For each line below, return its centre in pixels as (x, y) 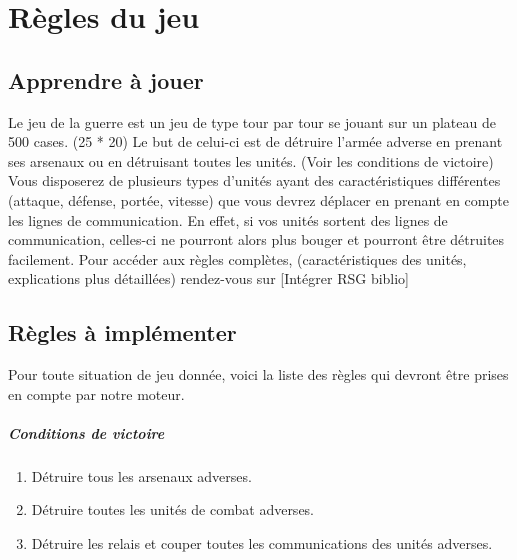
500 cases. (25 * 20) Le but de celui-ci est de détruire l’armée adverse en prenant (255, 141)
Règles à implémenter (122, 332)
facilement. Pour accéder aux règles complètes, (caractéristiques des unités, (237, 258)
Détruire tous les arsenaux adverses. (141, 475)
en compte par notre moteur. (96, 393)
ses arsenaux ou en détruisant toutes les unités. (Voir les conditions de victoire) (251, 160)
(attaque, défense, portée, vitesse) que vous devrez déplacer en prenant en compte (258, 199)
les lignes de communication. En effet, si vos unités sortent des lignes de (228, 219)
